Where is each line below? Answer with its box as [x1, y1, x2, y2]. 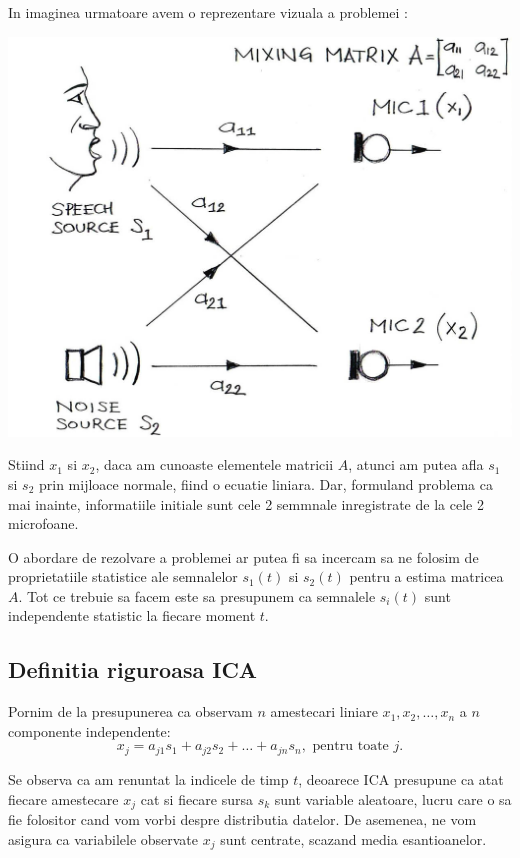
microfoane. [8, 513, 79, 534]
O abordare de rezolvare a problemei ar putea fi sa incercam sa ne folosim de [8, 546, 479, 567]
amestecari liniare [270, 701, 378, 722]
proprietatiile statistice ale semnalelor [8, 566, 238, 587]
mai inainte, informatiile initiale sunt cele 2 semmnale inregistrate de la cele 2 [8, 493, 484, 514]
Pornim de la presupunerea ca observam [8, 701, 253, 722]
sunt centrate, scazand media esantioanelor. [220, 828, 487, 849]
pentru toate [312, 739, 389, 754]
